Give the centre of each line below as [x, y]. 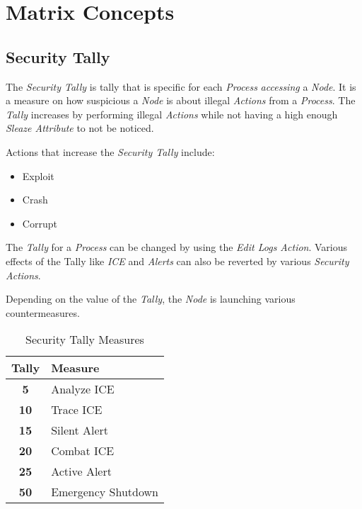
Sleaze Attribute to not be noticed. [80, 128]
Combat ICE [83, 451]
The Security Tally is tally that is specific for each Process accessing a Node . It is [181, 86]
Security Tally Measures [85, 340]
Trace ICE [77, 410]
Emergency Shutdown [105, 492]
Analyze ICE [83, 389]
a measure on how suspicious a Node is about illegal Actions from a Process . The [181, 100]
